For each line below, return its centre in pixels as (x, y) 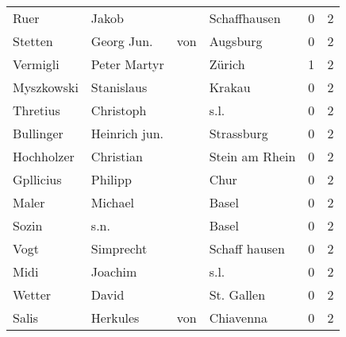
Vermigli (36, 64)
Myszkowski (46, 87)
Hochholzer (44, 156)
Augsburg (236, 41)
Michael (113, 202)
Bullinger (38, 133)
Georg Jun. (122, 41)
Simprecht (119, 248)
